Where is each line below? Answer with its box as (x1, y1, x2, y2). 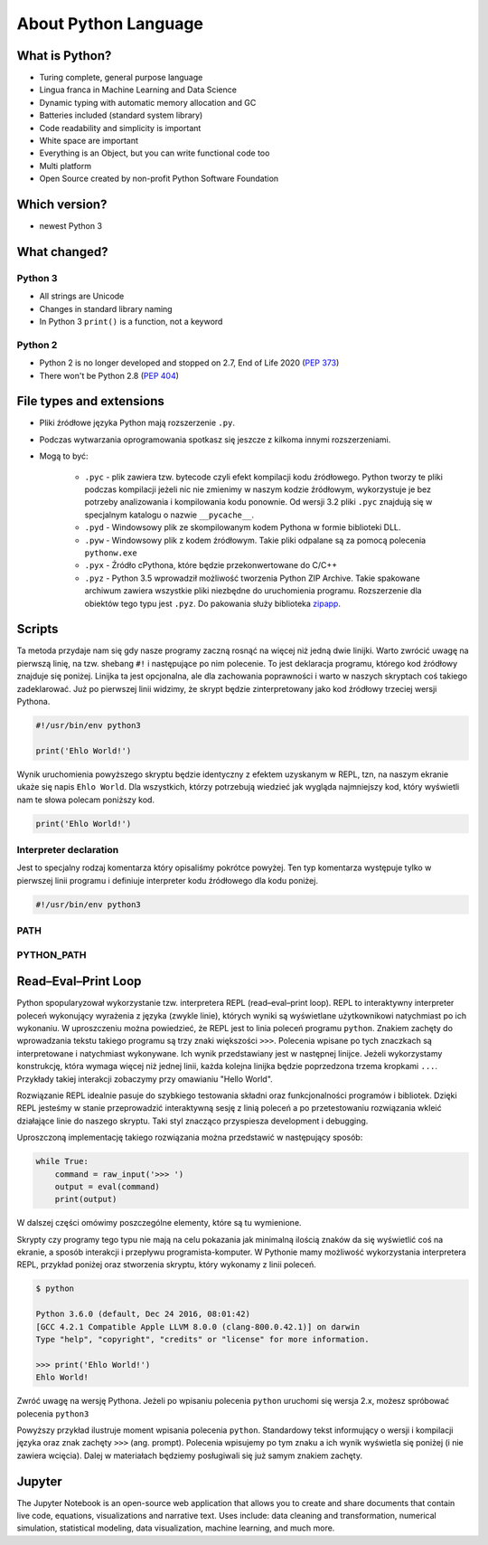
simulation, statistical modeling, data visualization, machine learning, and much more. (16, 1522, 335, 1533)
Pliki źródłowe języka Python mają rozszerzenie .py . (39, 417, 235, 429)
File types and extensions (16, 393, 164, 409)
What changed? (16, 244, 108, 260)
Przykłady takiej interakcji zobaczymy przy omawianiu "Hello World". (16, 1073, 273, 1085)
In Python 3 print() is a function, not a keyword (39, 317, 223, 327)
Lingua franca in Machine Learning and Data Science (39, 84, 237, 95)
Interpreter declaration (16, 843, 119, 856)
